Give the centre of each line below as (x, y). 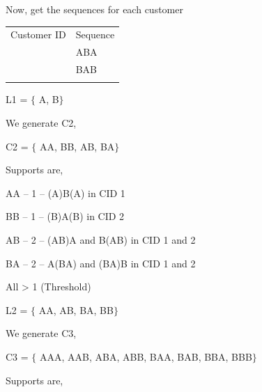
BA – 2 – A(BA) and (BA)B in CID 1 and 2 (101, 263)
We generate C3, (41, 333)
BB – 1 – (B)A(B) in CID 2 (65, 216)
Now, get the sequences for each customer (94, 9)
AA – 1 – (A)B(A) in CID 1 (65, 193)
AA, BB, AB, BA (77, 146)
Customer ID (38, 34)
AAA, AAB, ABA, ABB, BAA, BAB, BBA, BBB (146, 356)
